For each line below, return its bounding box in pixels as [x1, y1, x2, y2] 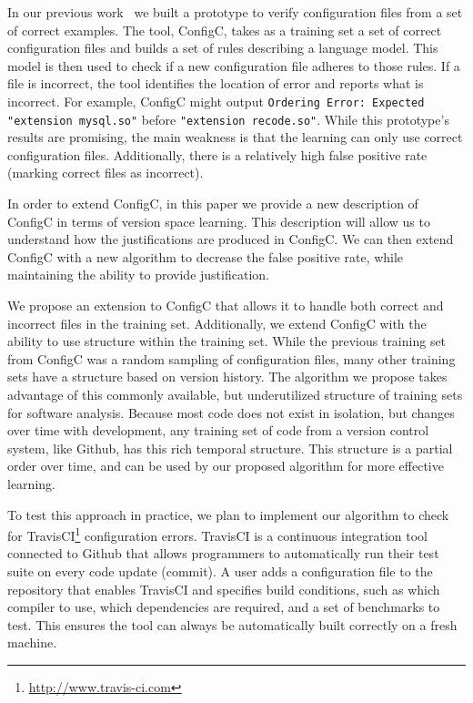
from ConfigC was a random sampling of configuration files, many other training [7, 349, 456, 368]
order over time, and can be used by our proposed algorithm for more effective [7, 456, 444, 475]
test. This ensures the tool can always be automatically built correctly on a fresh [7, 615, 458, 634]
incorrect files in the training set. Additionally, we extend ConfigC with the [7, 313, 427, 332]
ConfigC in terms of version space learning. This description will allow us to [7, 211, 430, 230]
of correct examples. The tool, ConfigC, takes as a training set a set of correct [7, 20, 442, 39]
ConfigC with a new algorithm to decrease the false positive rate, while [7, 247, 404, 266]
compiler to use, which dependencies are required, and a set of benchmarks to [7, 597, 440, 616]
